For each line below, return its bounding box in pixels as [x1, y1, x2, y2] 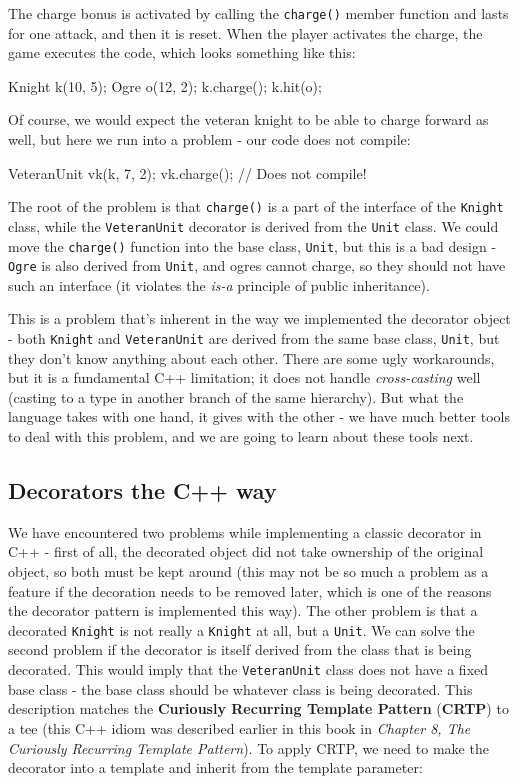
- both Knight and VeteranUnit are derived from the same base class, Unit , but [8, 328, 500, 349]
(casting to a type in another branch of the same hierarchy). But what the [8, 386, 464, 407]
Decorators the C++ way [8, 475, 277, 506]
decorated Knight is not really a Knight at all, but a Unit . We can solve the [8, 619, 475, 640]
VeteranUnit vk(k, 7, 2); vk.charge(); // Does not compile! [8, 162, 367, 183]
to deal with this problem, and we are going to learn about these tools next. [8, 426, 474, 447]
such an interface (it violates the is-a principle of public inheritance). [8, 274, 430, 295]
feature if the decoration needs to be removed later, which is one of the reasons [8, 580, 492, 601]
